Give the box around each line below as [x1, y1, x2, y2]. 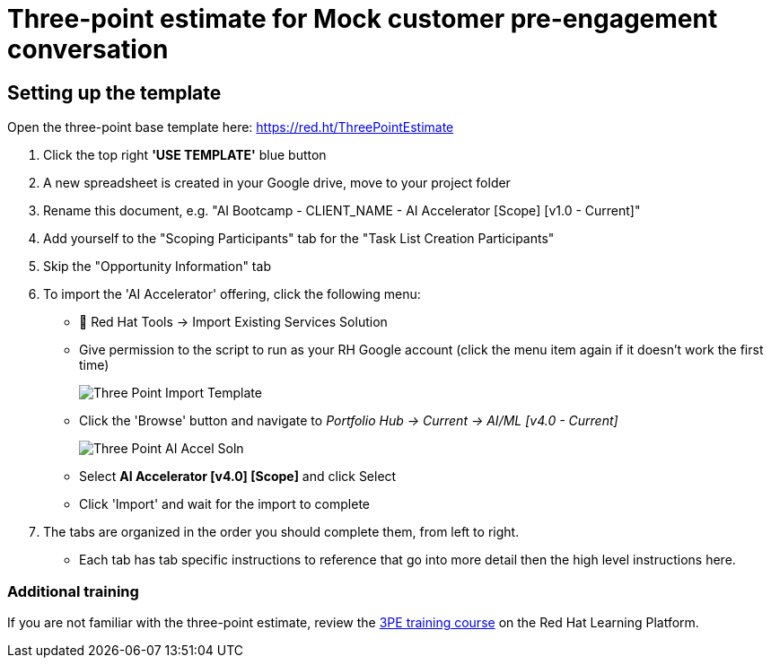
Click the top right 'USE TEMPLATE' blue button [43, 147, 327, 163]
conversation [7, 34, 169, 65]
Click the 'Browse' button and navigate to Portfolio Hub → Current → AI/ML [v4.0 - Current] [79, 413, 618, 429]
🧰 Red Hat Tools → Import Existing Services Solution [79, 314, 388, 330]
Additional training [7, 582, 139, 600]
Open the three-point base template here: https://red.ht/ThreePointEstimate [7, 119, 454, 136]
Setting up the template [7, 81, 222, 104]
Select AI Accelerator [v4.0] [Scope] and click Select [79, 468, 397, 485]
